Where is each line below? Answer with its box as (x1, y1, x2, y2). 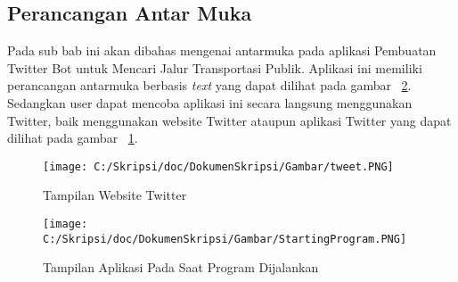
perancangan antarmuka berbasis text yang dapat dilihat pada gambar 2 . (7, 76, 412, 95)
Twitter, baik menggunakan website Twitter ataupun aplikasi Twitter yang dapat (7, 111, 452, 129)
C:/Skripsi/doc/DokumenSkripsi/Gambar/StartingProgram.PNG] (43, 232, 407, 245)
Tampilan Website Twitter (43, 186, 187, 204)
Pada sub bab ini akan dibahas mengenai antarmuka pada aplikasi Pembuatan (7, 41, 437, 60)
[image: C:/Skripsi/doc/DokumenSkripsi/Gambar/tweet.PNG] (43, 160, 394, 173)
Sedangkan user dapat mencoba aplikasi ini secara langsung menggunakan (7, 93, 413, 112)
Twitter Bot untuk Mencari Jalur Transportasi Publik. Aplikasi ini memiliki (7, 58, 422, 77)
